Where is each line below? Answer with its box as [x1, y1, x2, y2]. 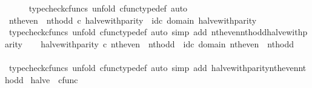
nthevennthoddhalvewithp [211, 25, 308, 38]
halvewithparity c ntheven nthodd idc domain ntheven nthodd [41, 37, 294, 50]
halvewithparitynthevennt [211, 61, 307, 73]
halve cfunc [30, 73, 78, 86]
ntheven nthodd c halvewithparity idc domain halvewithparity [8, 13, 257, 26]
